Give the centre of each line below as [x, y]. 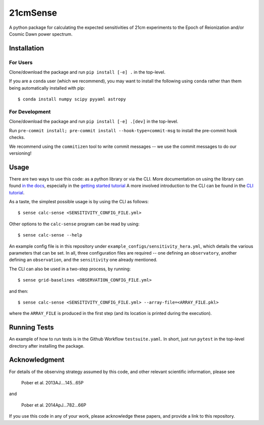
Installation [26, 48]
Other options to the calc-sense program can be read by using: [74, 224]
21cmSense [33, 13]
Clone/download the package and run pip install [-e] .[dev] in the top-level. [94, 121]
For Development [30, 112]
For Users [21, 62]
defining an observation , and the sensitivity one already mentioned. [83, 260]
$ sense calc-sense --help [50, 235]
